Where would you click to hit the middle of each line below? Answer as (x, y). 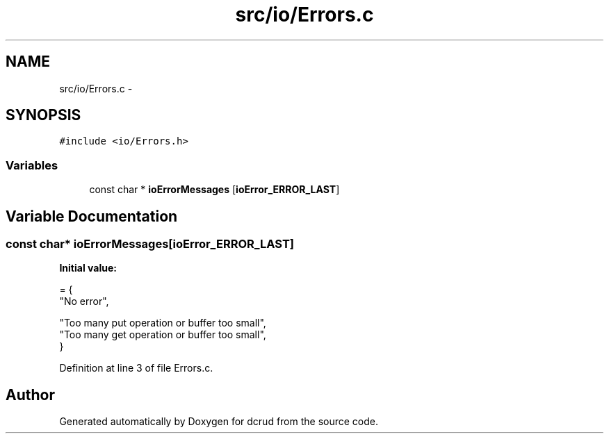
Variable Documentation (92, 216)
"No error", (84, 301)
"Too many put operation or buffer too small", (163, 323)
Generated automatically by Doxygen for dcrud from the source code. (219, 422)
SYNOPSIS (43, 115)
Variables (32, 165)
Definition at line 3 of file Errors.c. (136, 368)
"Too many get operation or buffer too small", (163, 335)
